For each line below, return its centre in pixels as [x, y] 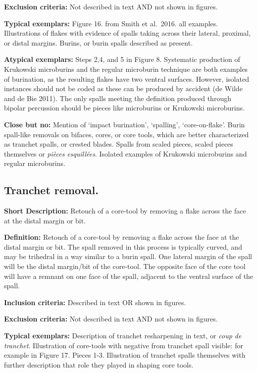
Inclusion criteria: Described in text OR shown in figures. [95, 302]
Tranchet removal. [51, 190]
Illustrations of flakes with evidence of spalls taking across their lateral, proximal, [128, 33]
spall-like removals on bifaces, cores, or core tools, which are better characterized [127, 134]
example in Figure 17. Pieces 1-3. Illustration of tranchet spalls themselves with [125, 355]
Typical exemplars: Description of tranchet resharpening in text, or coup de [123, 336]
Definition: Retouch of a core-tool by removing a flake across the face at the [122, 237]
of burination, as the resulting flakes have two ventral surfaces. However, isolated [127, 79]
